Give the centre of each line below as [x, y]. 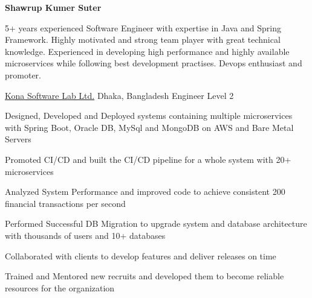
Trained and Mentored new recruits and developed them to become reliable [145, 276]
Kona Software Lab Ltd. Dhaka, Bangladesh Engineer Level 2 [119, 95]
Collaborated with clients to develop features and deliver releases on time [141, 255]
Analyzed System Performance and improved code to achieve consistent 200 [145, 192]
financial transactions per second [65, 203]
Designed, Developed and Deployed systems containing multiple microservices [149, 116]
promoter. [23, 74]
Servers [18, 139]
